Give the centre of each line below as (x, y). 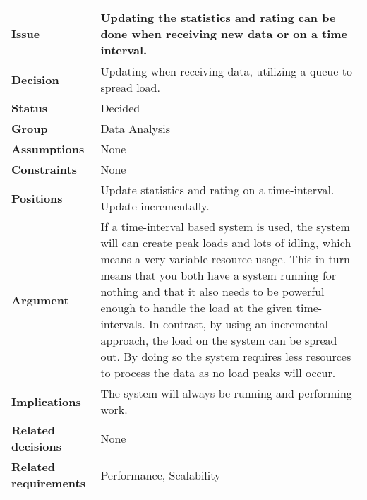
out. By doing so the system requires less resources (226, 356)
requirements (48, 483)
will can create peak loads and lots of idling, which (226, 243)
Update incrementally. (155, 206)
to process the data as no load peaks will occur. (218, 373)
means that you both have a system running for (218, 275)
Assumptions (48, 149)
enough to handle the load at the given (197, 308)
